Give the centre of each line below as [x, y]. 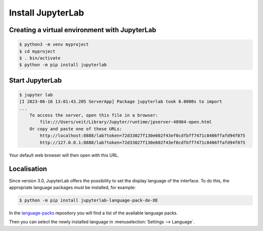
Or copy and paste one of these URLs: [76, 129]
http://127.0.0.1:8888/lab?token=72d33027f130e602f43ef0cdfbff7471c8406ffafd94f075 [142, 142]
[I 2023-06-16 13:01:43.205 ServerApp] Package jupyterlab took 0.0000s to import [121, 102]
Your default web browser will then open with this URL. [64, 155]
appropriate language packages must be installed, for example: [72, 187]
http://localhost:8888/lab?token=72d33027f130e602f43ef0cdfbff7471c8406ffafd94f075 [142, 136]
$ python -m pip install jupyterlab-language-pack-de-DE [89, 200]
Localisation [28, 169]
